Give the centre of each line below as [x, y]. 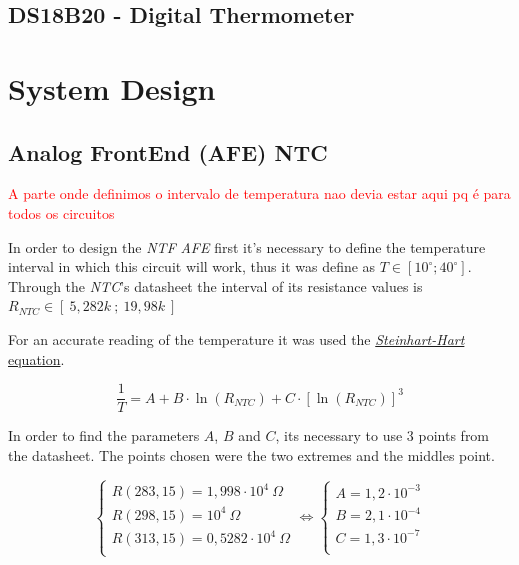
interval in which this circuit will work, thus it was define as [192, 266]
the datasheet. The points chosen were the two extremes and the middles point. [251, 454]
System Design [112, 87]
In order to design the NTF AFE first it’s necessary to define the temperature [247, 246]
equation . [36, 358]
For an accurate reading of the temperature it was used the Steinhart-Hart [236, 338]
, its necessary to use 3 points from [382, 435]
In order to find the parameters [104, 435]
